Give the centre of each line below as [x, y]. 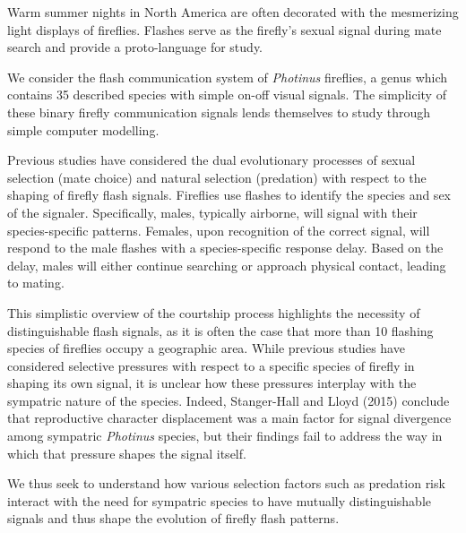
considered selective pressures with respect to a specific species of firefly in [211, 365]
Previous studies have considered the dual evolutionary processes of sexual [211, 160]
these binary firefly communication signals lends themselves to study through [219, 112]
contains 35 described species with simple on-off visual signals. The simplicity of [227, 95]
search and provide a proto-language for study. [135, 47]
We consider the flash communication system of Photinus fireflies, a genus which [228, 77]
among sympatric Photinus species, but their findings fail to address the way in [225, 436]
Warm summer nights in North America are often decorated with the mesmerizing [233, 12]
